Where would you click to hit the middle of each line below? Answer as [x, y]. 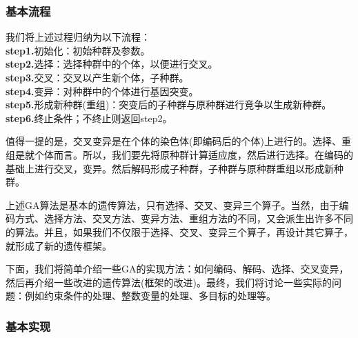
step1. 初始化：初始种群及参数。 [78, 50]
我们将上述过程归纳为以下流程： [78, 37]
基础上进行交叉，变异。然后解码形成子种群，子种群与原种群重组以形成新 [170, 168]
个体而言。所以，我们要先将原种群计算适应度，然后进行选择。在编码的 [193, 154]
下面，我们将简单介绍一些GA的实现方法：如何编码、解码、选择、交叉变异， [177, 269]
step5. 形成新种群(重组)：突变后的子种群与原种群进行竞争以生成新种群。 [169, 105]
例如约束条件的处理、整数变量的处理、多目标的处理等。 [150, 296]
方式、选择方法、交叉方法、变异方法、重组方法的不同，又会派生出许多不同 [184, 218]
